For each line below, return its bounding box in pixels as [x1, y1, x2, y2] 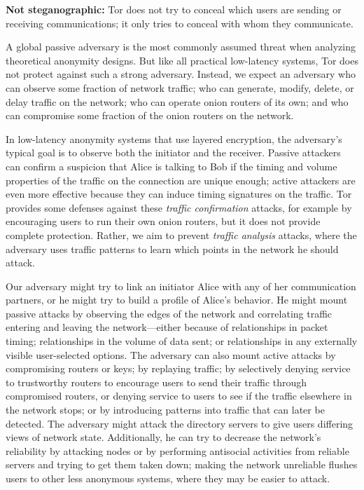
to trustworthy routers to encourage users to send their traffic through [6, 374, 307, 389]
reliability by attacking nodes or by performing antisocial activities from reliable [6, 443, 349, 458]
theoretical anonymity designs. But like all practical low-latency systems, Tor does [6, 53, 358, 67]
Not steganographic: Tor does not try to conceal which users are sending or [6, 2, 342, 16]
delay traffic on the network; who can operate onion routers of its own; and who [6, 94, 349, 109]
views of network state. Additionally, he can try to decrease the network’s [6, 430, 321, 444]
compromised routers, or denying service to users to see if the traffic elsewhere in [6, 388, 352, 403]
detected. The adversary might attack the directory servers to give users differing [6, 416, 353, 430]
